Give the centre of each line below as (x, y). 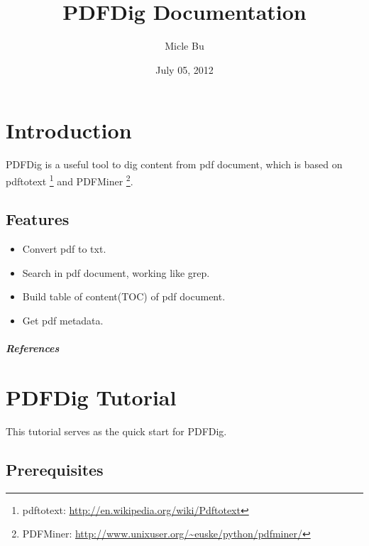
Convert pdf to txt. (64, 249)
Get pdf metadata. (63, 321)
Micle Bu (184, 46)
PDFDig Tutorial (91, 397)
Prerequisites (55, 469)
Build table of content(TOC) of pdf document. (124, 296)
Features (38, 219)
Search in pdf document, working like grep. (116, 272)
